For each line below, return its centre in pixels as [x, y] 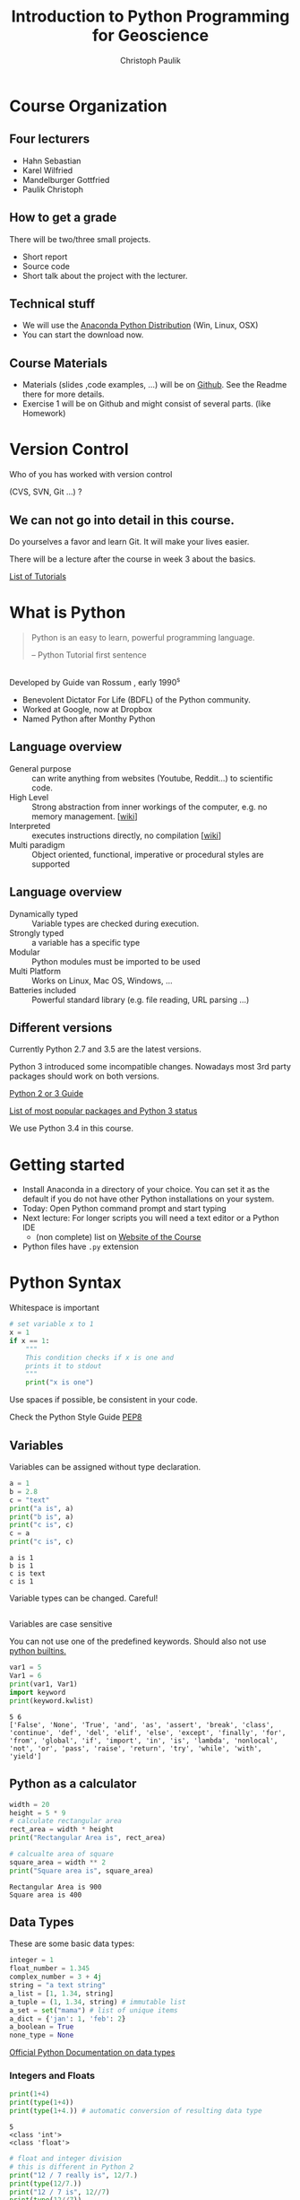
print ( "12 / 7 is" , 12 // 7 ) [60, 2192]
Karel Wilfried [47, 170]
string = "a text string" [57, 1986]
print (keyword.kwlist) [51, 1701]
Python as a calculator [73, 1784]
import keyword [38, 1693]
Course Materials [59, 363]
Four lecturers [50, 140]
